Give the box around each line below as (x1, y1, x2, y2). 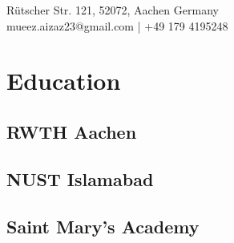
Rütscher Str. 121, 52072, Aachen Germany (6, 2, 219, 18)
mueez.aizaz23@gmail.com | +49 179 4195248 (6, 17, 228, 34)
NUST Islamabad (6, 166, 154, 191)
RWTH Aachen (6, 119, 137, 144)
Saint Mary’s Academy (6, 213, 200, 238)
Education (6, 64, 121, 97)
